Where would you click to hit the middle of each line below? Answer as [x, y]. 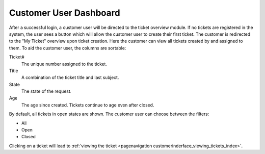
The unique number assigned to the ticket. [64, 64]
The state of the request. [46, 91]
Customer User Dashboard [65, 13]
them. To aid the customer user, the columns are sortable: [67, 48]
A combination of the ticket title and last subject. [70, 77]
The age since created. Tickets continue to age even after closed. [88, 105]
